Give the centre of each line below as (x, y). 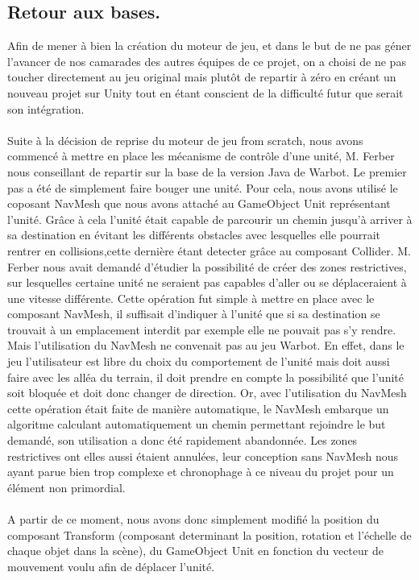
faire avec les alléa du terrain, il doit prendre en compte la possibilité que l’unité (205, 377)
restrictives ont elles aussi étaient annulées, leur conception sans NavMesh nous (203, 456)
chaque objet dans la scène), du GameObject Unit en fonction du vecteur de (195, 551)
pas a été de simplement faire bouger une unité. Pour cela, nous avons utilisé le (203, 187)
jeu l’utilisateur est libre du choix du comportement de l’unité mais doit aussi (199, 361)
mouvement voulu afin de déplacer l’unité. (111, 566)
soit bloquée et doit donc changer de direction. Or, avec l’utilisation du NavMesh (207, 393)
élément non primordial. (66, 487)
